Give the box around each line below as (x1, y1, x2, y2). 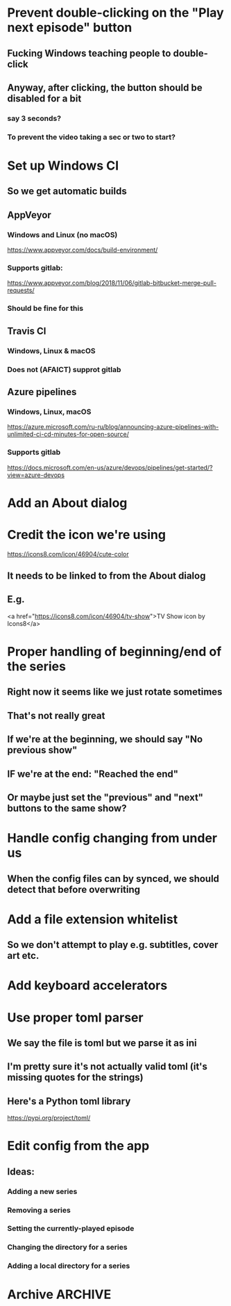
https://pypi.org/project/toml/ (7, 1114, 91, 1122)
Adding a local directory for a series (7, 1261, 130, 1271)
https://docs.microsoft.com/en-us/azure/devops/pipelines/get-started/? (7, 463, 213, 471)
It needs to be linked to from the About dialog (7, 570, 206, 582)
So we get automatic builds (7, 186, 127, 197)
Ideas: (7, 1166, 35, 1177)
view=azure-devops (7, 471, 65, 479)
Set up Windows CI (7, 158, 119, 173)
